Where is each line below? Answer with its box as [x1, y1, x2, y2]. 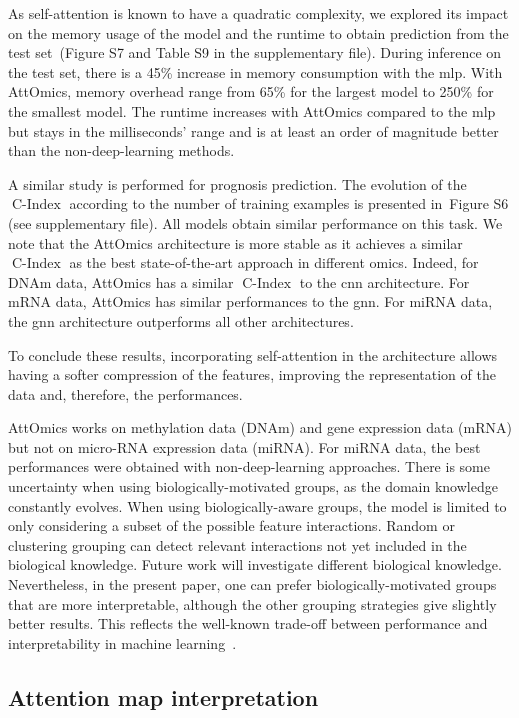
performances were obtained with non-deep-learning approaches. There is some [8, 456, 490, 477]
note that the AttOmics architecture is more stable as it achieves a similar [8, 232, 463, 253]
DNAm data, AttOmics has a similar [8, 271, 234, 292]
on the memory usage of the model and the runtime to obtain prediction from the [8, 22, 509, 43]
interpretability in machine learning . [8, 632, 237, 653]
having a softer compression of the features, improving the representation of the [8, 364, 496, 385]
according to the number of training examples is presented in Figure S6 [69, 193, 509, 214]
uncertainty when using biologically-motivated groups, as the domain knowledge [8, 476, 498, 497]
